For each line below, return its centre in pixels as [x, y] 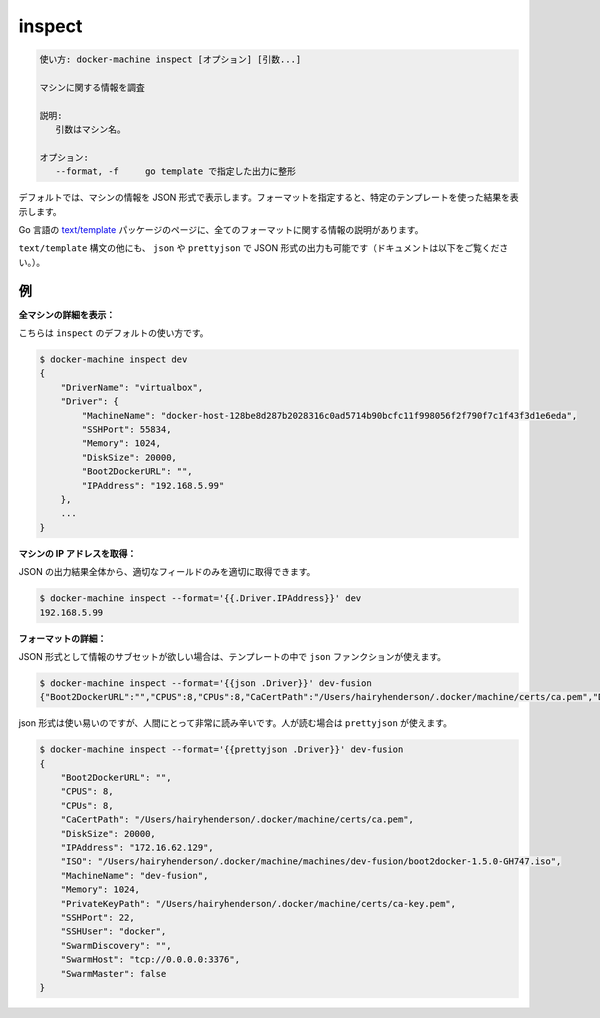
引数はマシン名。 [90, 129]
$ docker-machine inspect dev [113, 359]
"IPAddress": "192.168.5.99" [153, 485]
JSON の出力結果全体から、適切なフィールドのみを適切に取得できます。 [167, 572]
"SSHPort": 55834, [126, 429]
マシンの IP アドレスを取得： [77, 553]
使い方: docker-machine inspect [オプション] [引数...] [170, 59]
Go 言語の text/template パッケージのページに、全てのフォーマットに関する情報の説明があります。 [221, 230]
